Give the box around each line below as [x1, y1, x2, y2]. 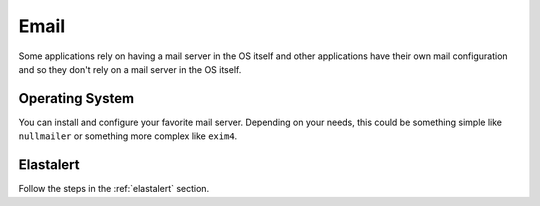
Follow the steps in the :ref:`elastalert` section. [18, 183, 210, 195]
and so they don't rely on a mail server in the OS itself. [18, 63, 242, 75]
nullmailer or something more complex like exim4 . [18, 130, 238, 142]
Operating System [18, 90, 135, 107]
